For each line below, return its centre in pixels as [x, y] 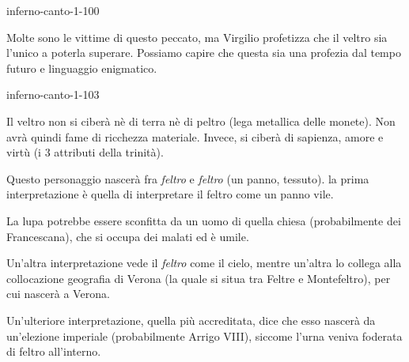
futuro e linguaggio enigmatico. [82, 68]
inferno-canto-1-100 [53, 10]
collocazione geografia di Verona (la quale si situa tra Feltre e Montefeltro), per [199, 278]
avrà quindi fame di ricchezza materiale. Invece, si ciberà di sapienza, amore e [195, 136]
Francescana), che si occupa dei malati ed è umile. [128, 236]
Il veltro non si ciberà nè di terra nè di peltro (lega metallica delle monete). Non [201, 121]
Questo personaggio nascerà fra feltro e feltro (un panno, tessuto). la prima [188, 178]
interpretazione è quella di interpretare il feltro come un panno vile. [170, 194]
